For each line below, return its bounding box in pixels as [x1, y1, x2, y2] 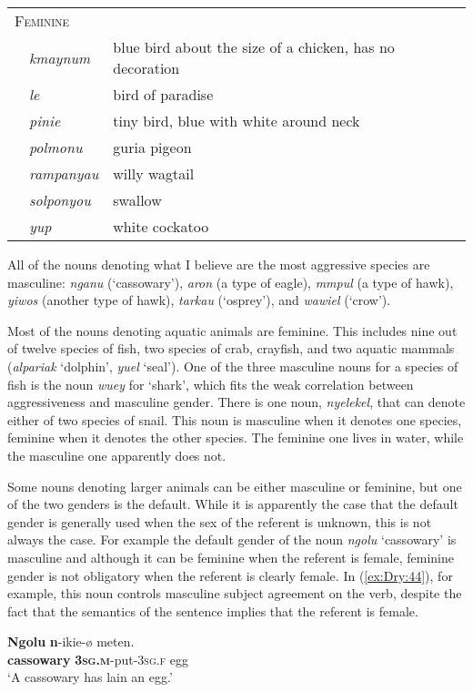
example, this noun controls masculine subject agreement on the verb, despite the [7, 584, 462, 603]
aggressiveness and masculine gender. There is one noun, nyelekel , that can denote [7, 392, 466, 412]
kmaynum [29, 46, 91, 68]
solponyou [29, 189, 91, 210]
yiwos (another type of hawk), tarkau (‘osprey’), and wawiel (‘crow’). [7, 290, 391, 310]
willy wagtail [113, 163, 195, 184]
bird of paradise [113, 84, 214, 105]
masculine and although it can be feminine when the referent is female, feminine [7, 547, 455, 566]
